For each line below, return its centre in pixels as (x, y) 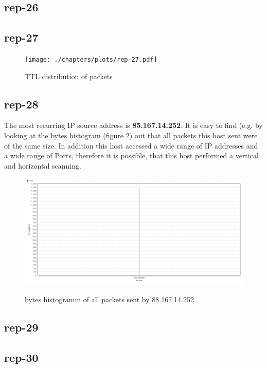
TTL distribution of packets (69, 76)
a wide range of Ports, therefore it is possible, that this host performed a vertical (131, 155)
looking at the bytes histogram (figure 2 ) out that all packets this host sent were (131, 135)
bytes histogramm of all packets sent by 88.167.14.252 (109, 299)
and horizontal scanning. (43, 165)
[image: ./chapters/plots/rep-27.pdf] (91, 59)
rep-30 (21, 357)
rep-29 (21, 327)
